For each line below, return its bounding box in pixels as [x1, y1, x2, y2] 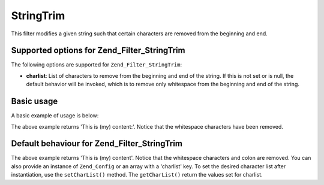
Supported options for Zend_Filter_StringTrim [11, 46, 185, 56]
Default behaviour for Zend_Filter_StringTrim [11, 138, 183, 149]
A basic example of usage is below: [11, 112, 99, 119]
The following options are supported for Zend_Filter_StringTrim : [11, 61, 182, 68]
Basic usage [11, 96, 58, 107]
